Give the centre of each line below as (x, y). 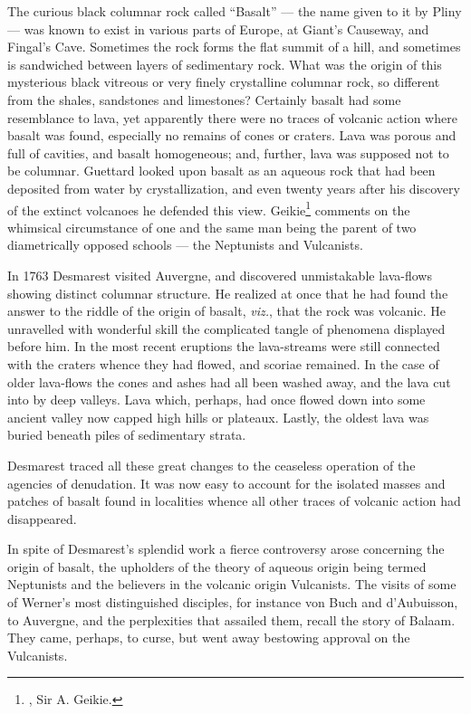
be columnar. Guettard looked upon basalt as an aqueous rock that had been (221, 171)
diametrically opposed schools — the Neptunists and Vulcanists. (185, 245)
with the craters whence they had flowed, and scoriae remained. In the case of (223, 363)
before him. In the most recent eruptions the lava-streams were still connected (224, 346)
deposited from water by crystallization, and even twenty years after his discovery (234, 188)
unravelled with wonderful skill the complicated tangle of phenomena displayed (226, 328)
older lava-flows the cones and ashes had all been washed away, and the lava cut (229, 381)
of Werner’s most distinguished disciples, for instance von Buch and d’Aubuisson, (233, 602)
